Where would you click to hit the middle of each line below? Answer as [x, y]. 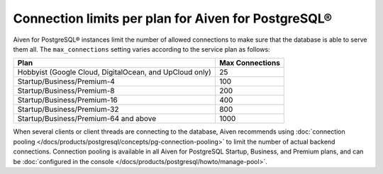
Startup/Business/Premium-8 [66, 91]
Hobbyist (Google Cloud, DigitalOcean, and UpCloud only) [115, 72]
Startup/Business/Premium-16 [67, 100]
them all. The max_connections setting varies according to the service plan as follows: [141, 49]
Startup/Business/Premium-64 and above [87, 119]
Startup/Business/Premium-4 [66, 81]
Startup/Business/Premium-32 [68, 110]
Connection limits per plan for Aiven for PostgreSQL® [173, 18]
